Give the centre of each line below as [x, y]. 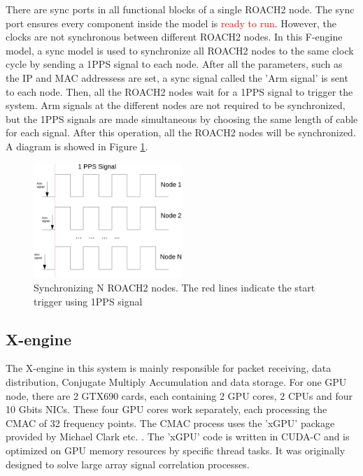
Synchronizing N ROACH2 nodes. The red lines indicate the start [175, 288]
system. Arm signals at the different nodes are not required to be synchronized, [176, 105]
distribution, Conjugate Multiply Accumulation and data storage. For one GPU [176, 382]
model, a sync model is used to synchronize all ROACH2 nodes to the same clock [180, 50]
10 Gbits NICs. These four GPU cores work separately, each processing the [166, 409]
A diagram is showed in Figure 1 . [77, 146]
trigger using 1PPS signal [88, 301]
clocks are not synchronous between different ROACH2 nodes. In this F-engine [174, 37]
